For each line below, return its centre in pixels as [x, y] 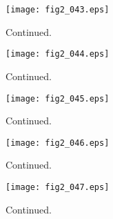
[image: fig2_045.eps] [58, 98]
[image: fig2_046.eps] [58, 143]
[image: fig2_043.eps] [58, 10]
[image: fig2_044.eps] [58, 54]
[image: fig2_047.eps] [58, 187]
